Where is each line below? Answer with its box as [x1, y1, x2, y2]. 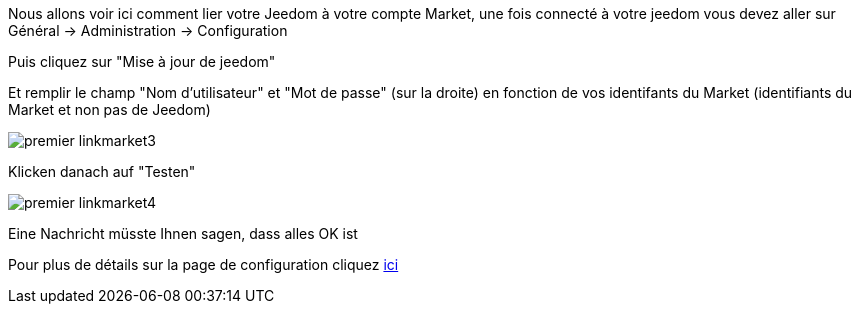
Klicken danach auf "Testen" [8, 163, 196, 180]
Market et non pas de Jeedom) [8, 101, 211, 118]
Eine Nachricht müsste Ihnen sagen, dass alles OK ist [8, 225, 358, 242]
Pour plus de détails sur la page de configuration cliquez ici [8, 256, 399, 273]
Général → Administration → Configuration [8, 22, 288, 39]
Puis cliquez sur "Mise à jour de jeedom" [8, 53, 276, 70]
